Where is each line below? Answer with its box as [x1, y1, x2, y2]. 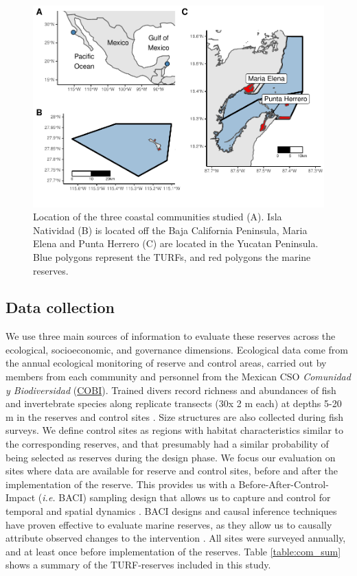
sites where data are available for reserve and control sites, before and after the [5, 463, 338, 478]
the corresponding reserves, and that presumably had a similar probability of [5, 437, 329, 451]
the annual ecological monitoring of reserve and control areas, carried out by [5, 356, 327, 370]
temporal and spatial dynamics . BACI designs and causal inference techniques [5, 504, 337, 518]
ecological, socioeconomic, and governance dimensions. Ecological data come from [5, 342, 349, 356]
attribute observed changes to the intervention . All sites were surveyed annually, [5, 531, 346, 545]
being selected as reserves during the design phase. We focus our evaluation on [5, 450, 336, 464]
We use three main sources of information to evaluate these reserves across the [5, 329, 336, 343]
